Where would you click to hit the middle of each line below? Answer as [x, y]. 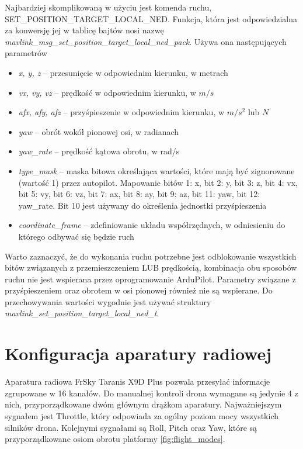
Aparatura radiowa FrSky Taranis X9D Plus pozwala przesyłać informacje [137, 381]
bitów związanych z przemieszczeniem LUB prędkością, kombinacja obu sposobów [151, 267]
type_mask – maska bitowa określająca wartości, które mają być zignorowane [156, 170]
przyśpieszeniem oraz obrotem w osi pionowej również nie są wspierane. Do [139, 290]
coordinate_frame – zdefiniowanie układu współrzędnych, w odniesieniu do [152, 225]
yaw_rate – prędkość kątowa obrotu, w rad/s [99, 151]
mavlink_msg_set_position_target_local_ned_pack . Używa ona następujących [146, 41]
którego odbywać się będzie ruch [76, 236]
